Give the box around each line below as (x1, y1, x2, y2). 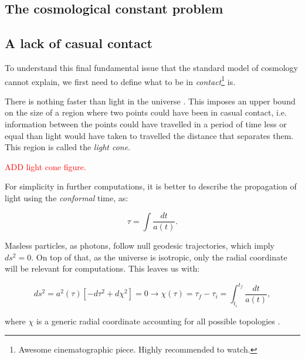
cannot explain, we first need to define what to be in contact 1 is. (5, 73, 236, 87)
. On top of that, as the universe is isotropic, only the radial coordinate (31, 250, 287, 263)
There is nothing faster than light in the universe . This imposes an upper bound (5, 94, 296, 107)
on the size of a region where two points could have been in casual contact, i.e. (5, 106, 287, 118)
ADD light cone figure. (5, 160, 86, 172)
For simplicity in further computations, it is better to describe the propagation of (5, 180, 297, 192)
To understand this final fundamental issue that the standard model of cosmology (5, 61, 298, 73)
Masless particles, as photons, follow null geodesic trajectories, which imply (5, 239, 274, 252)
